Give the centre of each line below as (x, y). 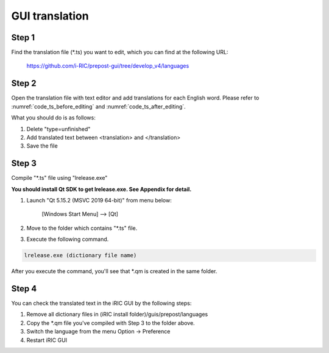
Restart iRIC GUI (47, 340)
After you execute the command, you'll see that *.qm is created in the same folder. (114, 271)
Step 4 (24, 289)
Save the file (42, 146)
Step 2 (24, 83)
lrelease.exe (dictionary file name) (80, 255)
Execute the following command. (68, 239)
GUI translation (50, 16)
